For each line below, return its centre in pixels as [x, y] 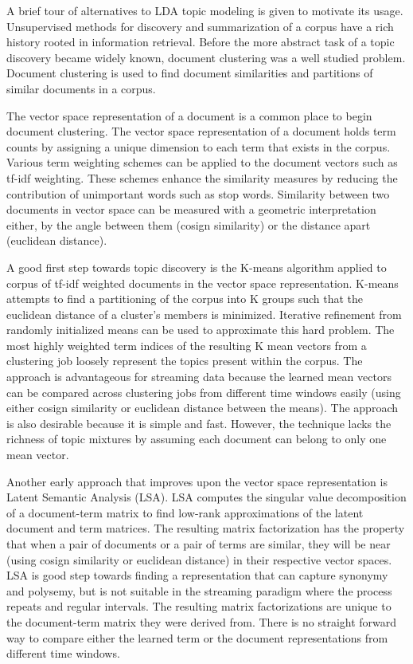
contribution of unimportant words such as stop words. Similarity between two [198, 193]
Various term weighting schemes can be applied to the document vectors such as [202, 162]
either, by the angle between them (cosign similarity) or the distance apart [189, 224]
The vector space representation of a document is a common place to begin [189, 115]
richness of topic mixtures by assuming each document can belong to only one [197, 439]
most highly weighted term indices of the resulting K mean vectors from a [187, 345]
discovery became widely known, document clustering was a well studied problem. [206, 57]
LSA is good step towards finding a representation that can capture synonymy [197, 575]
